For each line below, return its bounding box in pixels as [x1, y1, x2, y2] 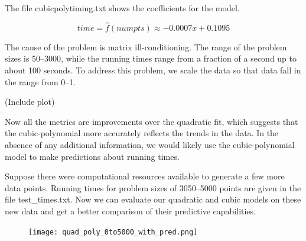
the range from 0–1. [5, 75, 76, 88]
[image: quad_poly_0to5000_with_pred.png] [28, 227, 198, 236]
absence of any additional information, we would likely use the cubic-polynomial [5, 138, 295, 150]
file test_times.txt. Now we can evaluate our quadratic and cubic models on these [5, 193, 301, 205]
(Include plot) [5, 95, 55, 108]
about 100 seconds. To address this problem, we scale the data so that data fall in [5, 64, 301, 76]
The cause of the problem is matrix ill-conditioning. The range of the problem [5, 40, 287, 53]
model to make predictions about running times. [5, 150, 180, 162]
